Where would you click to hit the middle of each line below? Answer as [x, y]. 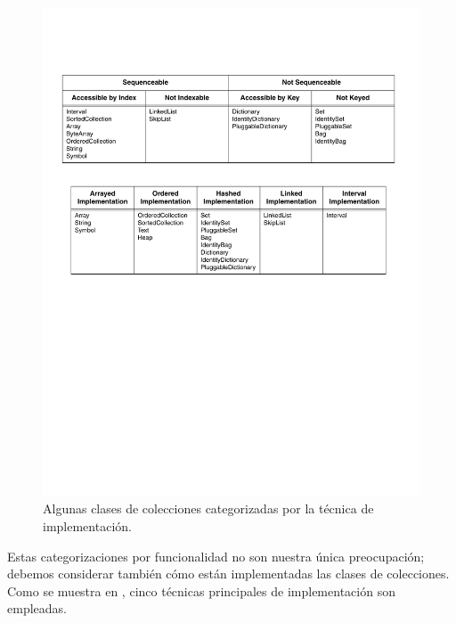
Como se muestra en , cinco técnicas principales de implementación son [201, 590]
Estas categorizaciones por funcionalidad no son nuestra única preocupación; [216, 556]
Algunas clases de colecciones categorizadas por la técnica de [208, 508]
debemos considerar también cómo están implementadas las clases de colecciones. [228, 574]
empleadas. [37, 608]
